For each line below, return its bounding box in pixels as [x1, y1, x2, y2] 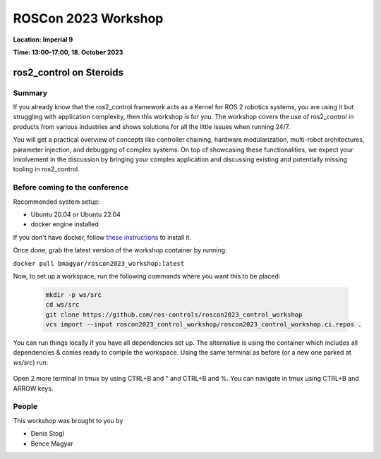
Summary [13, 88, 48, 98]
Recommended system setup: [13, 197, 100, 206]
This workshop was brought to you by [13, 416, 123, 424]
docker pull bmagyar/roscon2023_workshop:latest [13, 259, 185, 267]
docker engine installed [30, 220, 99, 228]
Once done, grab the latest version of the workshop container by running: [13, 246, 227, 255]
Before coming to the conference [13, 183, 128, 192]
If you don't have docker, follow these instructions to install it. [13, 233, 192, 241]
